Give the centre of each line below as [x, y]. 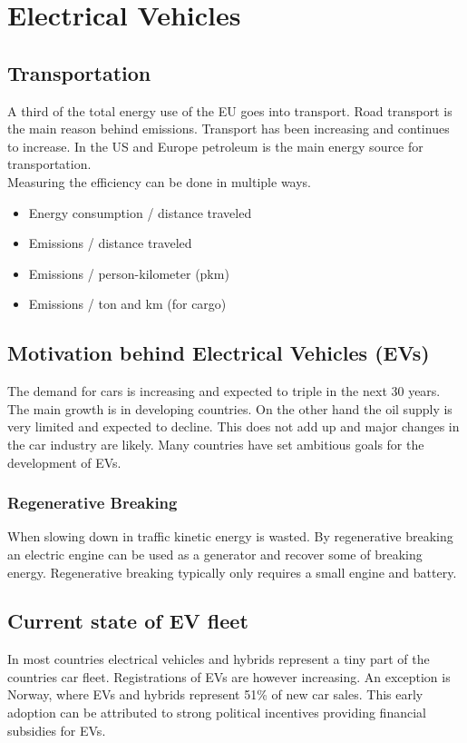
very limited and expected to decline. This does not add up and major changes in [233, 426]
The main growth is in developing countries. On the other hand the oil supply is [230, 408]
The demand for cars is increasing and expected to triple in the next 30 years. [224, 391]
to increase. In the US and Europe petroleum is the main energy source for [215, 146]
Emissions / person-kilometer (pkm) [129, 273]
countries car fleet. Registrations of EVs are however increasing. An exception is [229, 676]
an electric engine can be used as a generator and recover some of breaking [215, 554]
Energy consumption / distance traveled [140, 212]
